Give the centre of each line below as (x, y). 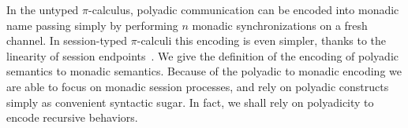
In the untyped (43, 9)
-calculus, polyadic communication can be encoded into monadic (244, 9)
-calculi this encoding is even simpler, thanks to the (262, 40)
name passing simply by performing (92, 25)
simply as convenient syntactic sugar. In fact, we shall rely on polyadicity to (190, 102)
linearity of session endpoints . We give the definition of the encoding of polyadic (203, 55)
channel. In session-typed (67, 40)
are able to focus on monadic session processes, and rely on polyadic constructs (198, 86)
